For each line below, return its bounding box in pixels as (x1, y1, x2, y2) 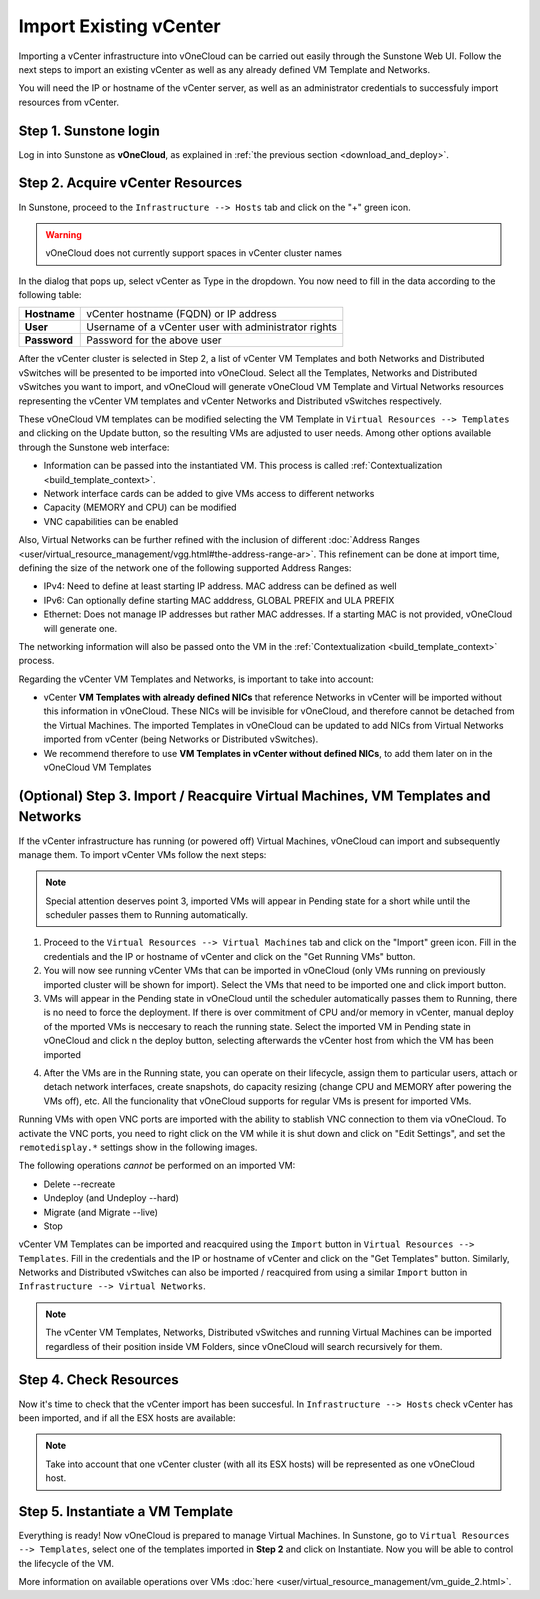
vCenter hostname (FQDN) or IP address (86, 307, 277, 321)
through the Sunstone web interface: (18, 441, 170, 453)
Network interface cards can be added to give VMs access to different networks (43, 488, 375, 499)
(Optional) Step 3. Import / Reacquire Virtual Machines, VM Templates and (18, 787, 491, 804)
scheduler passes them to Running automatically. (45, 909, 249, 921)
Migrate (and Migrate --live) (43, 1206, 159, 1218)
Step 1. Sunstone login (18, 122, 160, 139)
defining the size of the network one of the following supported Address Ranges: (18, 561, 352, 574)
